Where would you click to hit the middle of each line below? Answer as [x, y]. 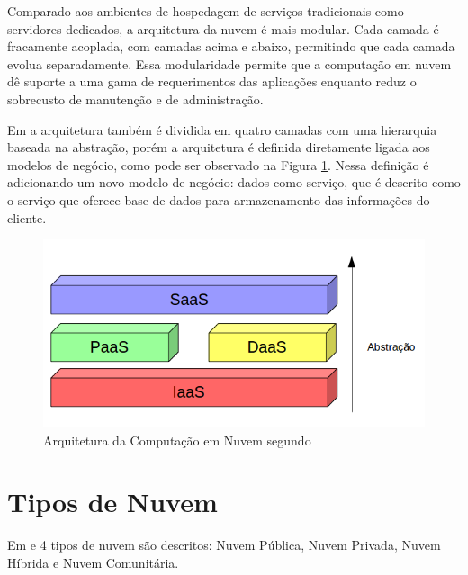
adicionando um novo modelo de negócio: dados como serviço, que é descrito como [234, 182]
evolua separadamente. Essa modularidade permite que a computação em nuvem [229, 63]
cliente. [27, 217]
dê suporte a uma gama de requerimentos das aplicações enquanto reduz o [212, 81]
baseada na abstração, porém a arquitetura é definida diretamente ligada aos [219, 147]
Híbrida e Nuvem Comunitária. [93, 562]
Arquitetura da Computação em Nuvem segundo [177, 440]
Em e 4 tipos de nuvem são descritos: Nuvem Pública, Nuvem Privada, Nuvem [224, 545]
